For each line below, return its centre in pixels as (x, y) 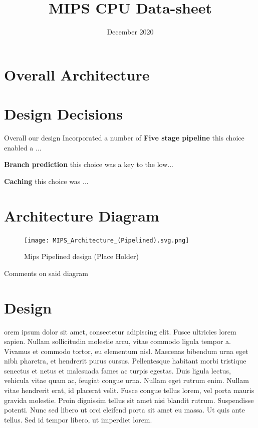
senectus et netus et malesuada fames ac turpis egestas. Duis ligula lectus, (117, 370)
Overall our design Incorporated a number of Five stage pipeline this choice (124, 138)
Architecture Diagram (82, 215)
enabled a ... (23, 147)
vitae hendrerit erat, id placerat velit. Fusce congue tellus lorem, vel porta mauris (129, 390)
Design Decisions (63, 114)
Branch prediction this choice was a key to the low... (89, 164)
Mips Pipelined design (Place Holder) (81, 256)
